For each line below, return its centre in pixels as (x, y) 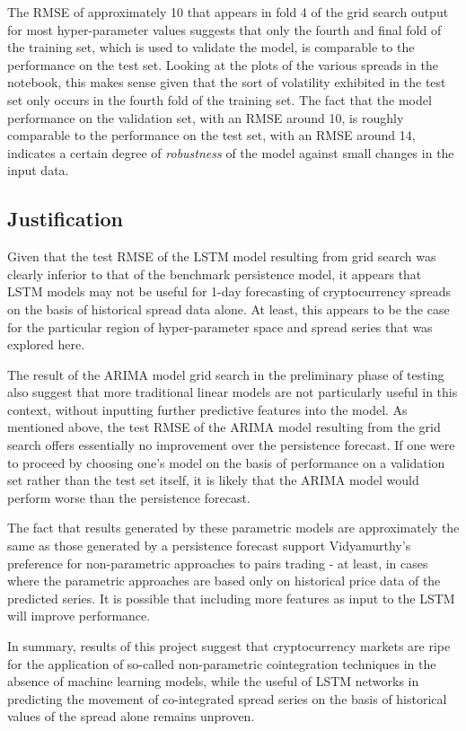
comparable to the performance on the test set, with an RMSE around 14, (211, 135)
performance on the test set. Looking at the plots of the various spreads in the (223, 64)
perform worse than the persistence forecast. (129, 497)
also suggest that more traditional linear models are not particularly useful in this (233, 392)
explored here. (46, 344)
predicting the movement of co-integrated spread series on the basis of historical (227, 698)
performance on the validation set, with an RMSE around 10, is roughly (206, 117)
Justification (65, 219)
